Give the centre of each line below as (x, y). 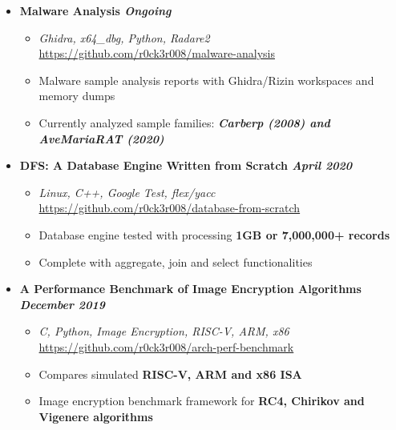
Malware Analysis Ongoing (95, 10)
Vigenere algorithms (96, 416)
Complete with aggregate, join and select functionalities (176, 261)
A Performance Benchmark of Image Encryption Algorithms (190, 289)
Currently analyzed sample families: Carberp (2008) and (184, 122)
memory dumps (77, 96)
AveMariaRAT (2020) (101, 138)
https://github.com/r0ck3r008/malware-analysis (157, 53)
